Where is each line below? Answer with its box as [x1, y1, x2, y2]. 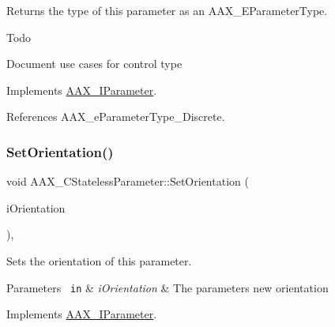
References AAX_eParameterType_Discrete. [6, 108, 225, 125]
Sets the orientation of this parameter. [6, 252, 192, 269]
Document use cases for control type [6, 55, 183, 72]
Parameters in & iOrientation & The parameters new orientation [6, 279, 329, 295]
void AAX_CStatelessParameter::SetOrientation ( [6, 173, 249, 190]
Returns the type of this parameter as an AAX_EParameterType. [6, 2, 328, 18]
